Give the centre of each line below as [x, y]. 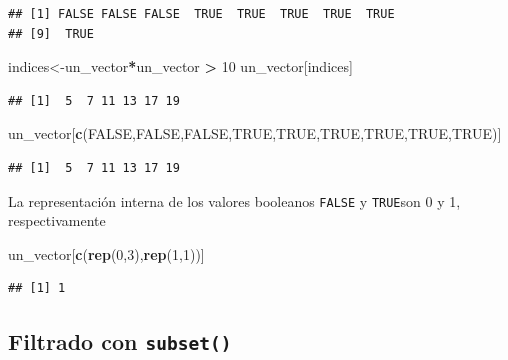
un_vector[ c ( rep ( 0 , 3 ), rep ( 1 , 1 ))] [106, 253]
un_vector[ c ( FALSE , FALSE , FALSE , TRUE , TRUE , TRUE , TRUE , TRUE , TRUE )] [255, 133]
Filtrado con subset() [120, 341]
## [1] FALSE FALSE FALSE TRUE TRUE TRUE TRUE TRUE [201, 14]
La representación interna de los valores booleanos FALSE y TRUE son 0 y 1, [234, 200]
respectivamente [57, 220]
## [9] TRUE [51, 33]
